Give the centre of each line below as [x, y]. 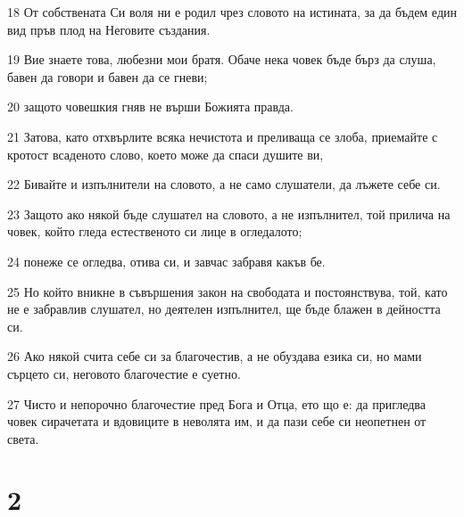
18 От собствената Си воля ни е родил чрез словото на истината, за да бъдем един [232, 12]
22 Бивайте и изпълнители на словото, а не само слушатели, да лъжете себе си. [224, 184]
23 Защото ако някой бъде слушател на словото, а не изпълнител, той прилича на [229, 213]
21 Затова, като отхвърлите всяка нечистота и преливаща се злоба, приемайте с [223, 136]
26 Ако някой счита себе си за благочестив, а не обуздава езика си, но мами [215, 356]
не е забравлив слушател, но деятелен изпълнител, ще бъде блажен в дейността [224, 309]
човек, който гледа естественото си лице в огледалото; [155, 231]
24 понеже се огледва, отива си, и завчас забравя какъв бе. [166, 261]
